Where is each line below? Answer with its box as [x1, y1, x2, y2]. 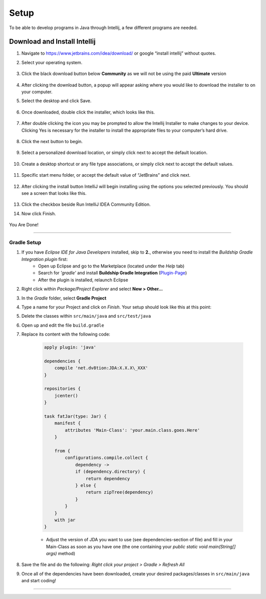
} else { [75, 483, 97, 488]
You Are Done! [9, 222, 39, 228]
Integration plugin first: [21, 256, 68, 262]
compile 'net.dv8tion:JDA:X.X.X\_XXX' [54, 365, 148, 371]
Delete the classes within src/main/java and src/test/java [21, 313, 151, 319]
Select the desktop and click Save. [21, 98, 92, 104]
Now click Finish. [21, 210, 56, 217]
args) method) [46, 551, 76, 557]
